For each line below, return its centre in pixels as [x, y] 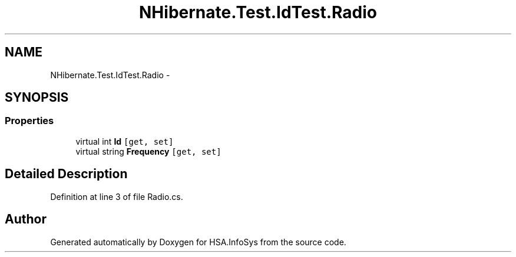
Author [26, 219]
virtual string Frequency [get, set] [148, 151]
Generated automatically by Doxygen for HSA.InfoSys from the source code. [198, 242]
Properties [29, 121]
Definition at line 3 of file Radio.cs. [117, 196]
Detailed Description [66, 174]
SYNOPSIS [37, 98]
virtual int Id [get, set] [125, 141]
